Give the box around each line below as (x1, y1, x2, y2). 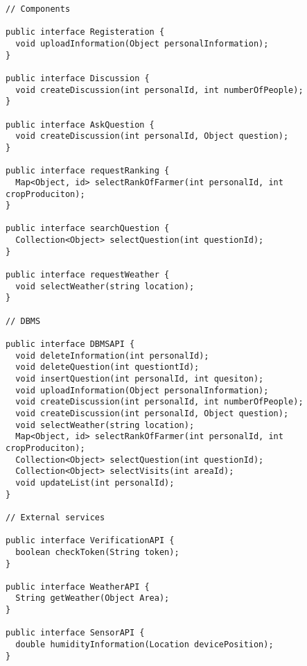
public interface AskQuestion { (6, 119, 155, 130)
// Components (6, 4, 71, 14)
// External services (6, 512, 105, 522)
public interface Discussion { (6, 73, 150, 83)
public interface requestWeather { (6, 270, 170, 280)
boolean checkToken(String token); (15, 547, 179, 557)
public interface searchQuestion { (6, 223, 170, 234)
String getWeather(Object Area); (15, 593, 170, 604)
